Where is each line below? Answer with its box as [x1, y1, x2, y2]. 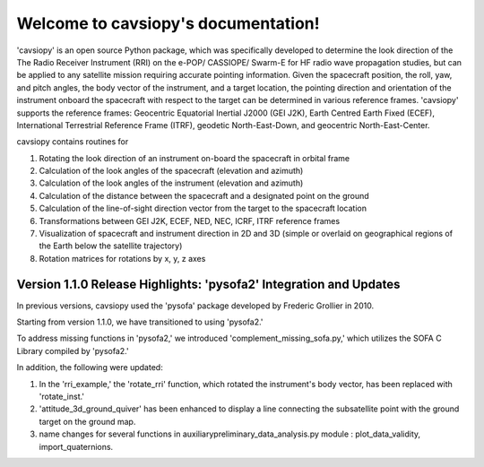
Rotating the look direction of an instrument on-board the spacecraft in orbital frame [39, 152, 350, 163]
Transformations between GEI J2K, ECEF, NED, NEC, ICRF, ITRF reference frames [39, 215, 341, 226]
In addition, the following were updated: [16, 362, 163, 373]
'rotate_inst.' [39, 391, 85, 402]
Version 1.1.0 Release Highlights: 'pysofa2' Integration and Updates [16, 276, 401, 291]
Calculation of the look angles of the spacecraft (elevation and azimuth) [39, 166, 304, 177]
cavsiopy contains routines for [16, 136, 129, 147]
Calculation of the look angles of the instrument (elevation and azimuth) [39, 177, 304, 188]
